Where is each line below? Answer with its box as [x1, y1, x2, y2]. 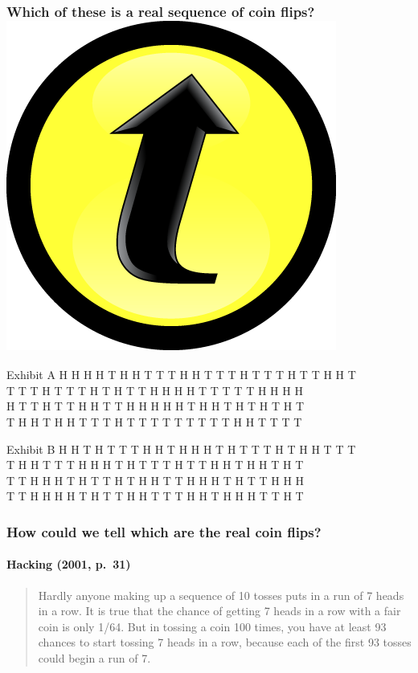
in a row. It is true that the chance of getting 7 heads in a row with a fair [38, 602, 401, 619]
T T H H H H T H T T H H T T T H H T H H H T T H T [6, 487, 304, 504]
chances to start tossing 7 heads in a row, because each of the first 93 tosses [38, 634, 412, 651]
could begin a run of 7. [38, 649, 151, 666]
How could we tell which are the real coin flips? [6, 521, 322, 541]
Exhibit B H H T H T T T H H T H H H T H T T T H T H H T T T [6, 440, 356, 457]
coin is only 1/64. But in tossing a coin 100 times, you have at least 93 [38, 618, 387, 634]
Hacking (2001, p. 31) [6, 556, 131, 573]
